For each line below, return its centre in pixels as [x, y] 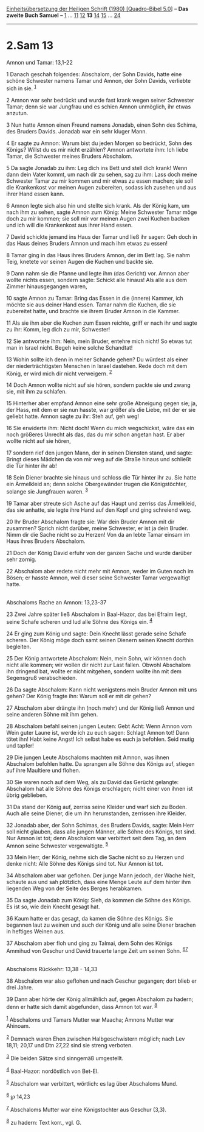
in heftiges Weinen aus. [36, 932]
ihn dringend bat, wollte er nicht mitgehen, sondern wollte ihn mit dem [94, 671]
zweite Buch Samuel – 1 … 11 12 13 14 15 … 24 [63, 15]
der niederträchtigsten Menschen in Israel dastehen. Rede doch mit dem [97, 366]
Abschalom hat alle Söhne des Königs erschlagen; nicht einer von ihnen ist [100, 788]
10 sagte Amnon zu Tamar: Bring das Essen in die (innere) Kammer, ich [95, 298]
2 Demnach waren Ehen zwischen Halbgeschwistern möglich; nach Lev [96, 1038]
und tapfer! [20, 745]
